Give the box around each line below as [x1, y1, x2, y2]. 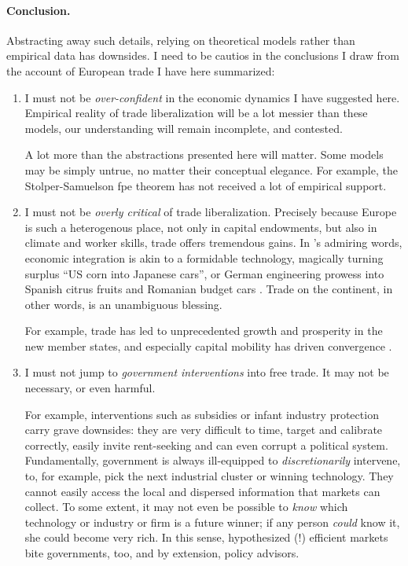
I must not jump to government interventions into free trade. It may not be [24, 364, 389, 380]
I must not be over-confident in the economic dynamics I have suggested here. [24, 89, 400, 105]
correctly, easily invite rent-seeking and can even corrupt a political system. [24, 436, 388, 453]
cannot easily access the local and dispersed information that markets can [24, 483, 380, 499]
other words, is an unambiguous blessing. [24, 296, 222, 312]
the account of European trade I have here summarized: [6, 62, 275, 79]
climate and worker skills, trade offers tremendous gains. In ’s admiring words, [24, 234, 402, 251]
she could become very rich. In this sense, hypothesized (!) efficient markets [24, 529, 388, 546]
